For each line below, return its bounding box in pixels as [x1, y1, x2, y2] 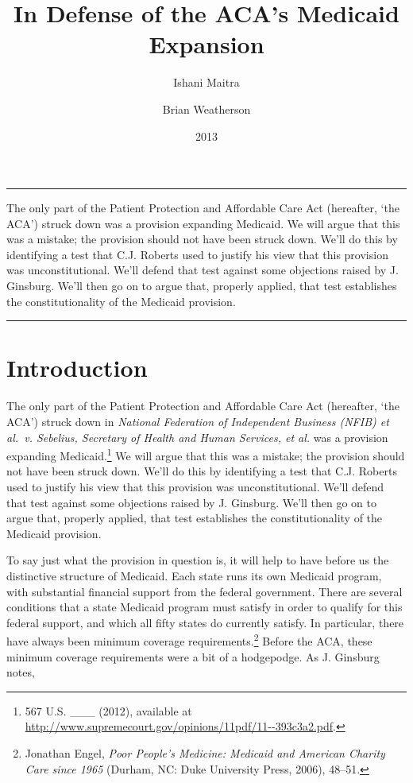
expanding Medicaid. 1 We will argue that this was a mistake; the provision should [6, 445, 405, 463]
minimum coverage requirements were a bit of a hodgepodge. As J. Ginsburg [6, 648, 380, 665]
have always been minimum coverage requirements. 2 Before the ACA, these [6, 630, 372, 649]
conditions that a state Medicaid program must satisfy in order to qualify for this [6, 599, 403, 615]
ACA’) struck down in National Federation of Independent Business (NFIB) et [6, 413, 389, 429]
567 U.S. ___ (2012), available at [25, 702, 192, 719]
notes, [6, 664, 35, 680]
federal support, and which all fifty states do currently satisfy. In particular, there [6, 614, 404, 630]
